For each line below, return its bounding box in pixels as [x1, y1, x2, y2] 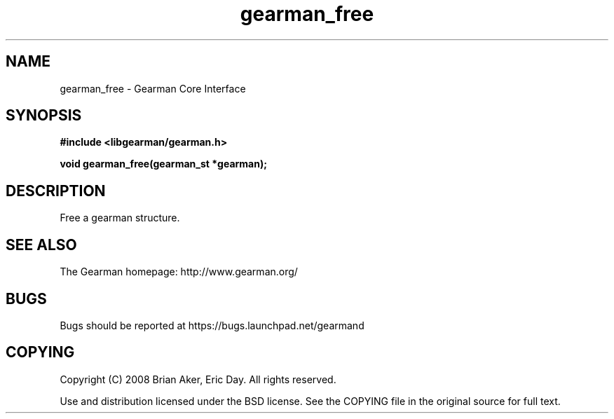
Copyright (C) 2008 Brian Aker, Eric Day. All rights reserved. [60, 373, 336, 385]
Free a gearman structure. [60, 212, 180, 224]
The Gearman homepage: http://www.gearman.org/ [60, 266, 298, 278]
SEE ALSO [6, 235, 77, 254]
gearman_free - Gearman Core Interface [60, 82, 246, 95]
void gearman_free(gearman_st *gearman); [60, 158, 268, 170]
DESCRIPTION [6, 181, 106, 200]
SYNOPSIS [6, 107, 82, 125]
